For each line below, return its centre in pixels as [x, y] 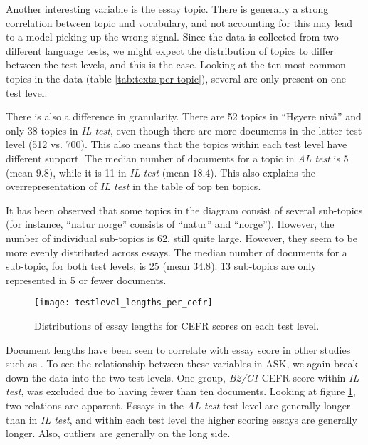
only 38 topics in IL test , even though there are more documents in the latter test [184, 130]
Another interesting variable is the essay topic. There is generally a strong [167, 9]
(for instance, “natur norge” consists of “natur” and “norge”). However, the [170, 224]
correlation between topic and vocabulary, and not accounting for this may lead [179, 22]
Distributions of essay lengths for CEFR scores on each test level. [177, 325]
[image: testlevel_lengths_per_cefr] [123, 303]
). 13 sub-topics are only [264, 266]
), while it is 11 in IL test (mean [119, 172]
